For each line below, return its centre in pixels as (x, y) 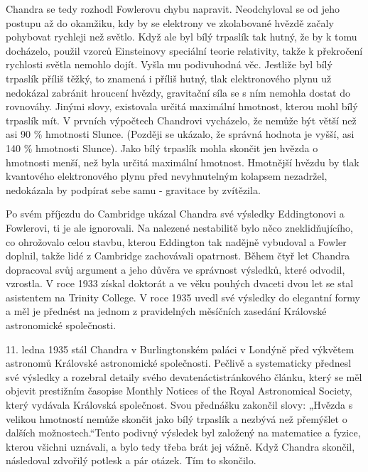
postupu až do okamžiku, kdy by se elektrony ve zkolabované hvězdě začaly (170, 22)
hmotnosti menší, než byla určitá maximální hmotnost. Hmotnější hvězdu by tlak (183, 162)
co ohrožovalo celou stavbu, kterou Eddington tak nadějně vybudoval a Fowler (176, 241)
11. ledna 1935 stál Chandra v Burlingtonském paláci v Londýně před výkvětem (180, 349)
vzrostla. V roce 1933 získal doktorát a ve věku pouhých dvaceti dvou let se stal (180, 283)
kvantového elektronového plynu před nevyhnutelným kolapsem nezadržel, (167, 176)
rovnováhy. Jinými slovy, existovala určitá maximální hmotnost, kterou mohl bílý (182, 106)
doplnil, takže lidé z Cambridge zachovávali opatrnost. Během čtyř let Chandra (178, 256)
